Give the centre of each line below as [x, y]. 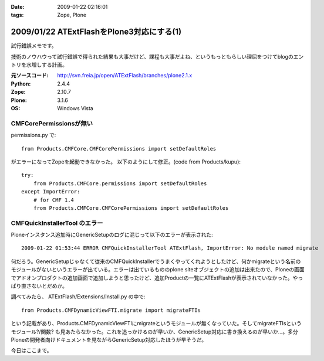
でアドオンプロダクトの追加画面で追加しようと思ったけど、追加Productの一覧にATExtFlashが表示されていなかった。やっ [157, 278]
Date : [18, 7]
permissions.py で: [33, 135]
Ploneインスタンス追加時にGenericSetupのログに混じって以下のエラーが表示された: [112, 235]
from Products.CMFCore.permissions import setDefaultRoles [120, 183]
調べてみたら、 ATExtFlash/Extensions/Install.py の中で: [78, 297]
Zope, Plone [72, 15]
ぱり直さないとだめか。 [39, 286]
